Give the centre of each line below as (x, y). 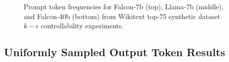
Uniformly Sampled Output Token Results (115, 52)
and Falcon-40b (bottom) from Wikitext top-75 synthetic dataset (122, 16)
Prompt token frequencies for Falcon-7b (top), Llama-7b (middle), (124, 6)
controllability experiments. (82, 26)
